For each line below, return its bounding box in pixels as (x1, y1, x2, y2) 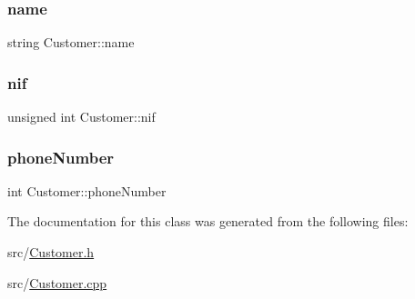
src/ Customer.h (7, 243, 95, 262)
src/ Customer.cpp (7, 273, 107, 292)
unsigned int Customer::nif (7, 107, 156, 126)
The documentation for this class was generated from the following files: (7, 212, 409, 231)
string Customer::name (7, 33, 135, 52)
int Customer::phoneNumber (7, 181, 167, 200)
